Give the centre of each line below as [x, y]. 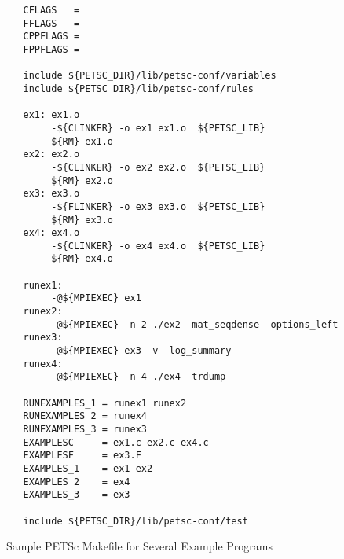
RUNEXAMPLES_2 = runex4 [85, 416]
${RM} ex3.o [82, 220]
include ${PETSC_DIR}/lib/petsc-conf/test [135, 521]
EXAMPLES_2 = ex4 [77, 482]
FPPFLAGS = [51, 49]
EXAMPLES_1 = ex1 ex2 [88, 468]
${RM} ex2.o [82, 180]
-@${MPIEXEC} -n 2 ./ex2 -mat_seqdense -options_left [195, 324]
